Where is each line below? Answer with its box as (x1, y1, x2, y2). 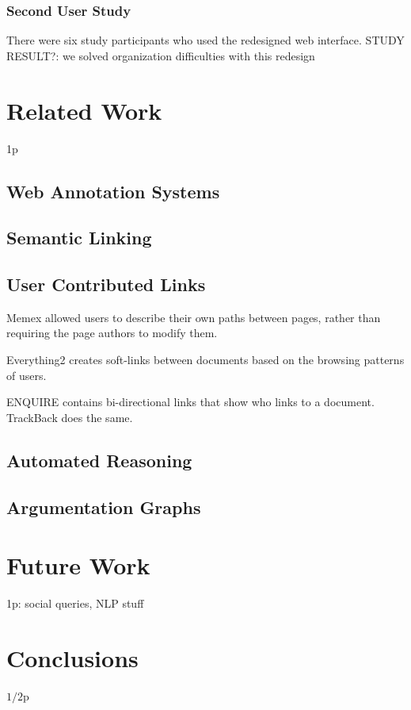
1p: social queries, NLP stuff (6, 595, 144, 612)
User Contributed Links (6, 272, 206, 297)
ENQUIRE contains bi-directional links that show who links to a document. (6, 393, 375, 410)
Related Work (6, 94, 162, 126)
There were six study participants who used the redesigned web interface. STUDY (6, 32, 405, 48)
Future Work (6, 549, 150, 581)
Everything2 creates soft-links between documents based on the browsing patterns (6, 351, 405, 368)
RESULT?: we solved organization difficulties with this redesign (6, 47, 315, 63)
